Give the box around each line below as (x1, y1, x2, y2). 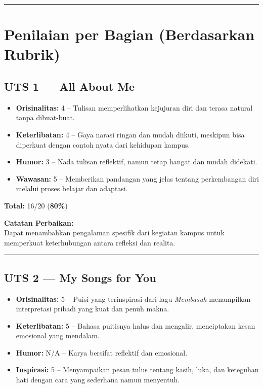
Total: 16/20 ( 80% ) (4, 200, 68, 210)
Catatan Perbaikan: (4, 217, 74, 228)
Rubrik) (4, 44, 60, 64)
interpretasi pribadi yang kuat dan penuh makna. (16, 303, 169, 314)
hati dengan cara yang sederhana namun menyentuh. (16, 374, 180, 385)
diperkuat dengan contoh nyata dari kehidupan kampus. (16, 139, 190, 150)
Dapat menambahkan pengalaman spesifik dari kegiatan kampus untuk (4, 227, 225, 238)
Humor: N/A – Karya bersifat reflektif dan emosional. (16, 347, 188, 358)
